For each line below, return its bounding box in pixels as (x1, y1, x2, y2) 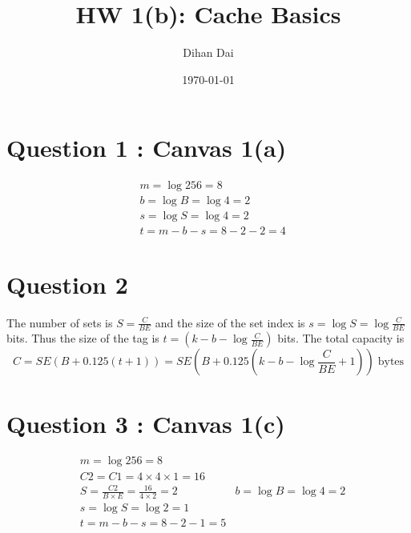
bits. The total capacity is (277, 330, 405, 347)
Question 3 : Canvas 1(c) (6, 407, 285, 439)
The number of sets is (6, 314, 113, 331)
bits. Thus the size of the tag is (6, 330, 159, 347)
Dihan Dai (183, 44, 234, 61)
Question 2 (6, 267, 128, 300)
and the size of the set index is (155, 314, 305, 331)
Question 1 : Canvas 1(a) (6, 131, 287, 164)
